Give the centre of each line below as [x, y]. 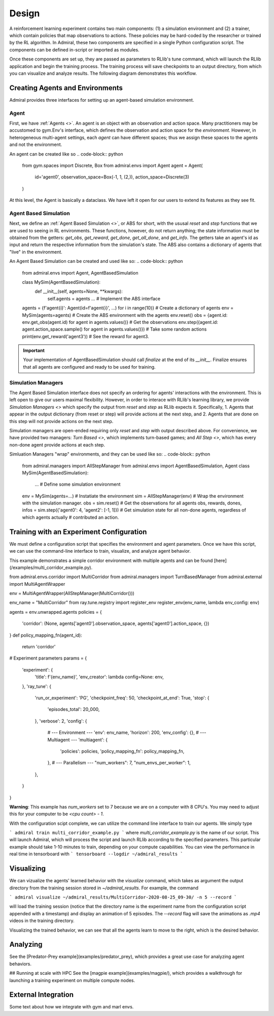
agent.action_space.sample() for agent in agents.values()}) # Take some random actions [114, 329]
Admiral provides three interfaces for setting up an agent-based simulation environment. [102, 100]
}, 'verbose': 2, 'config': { [61, 721]
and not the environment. [36, 144]
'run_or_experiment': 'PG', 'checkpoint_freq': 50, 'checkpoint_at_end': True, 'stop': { [122, 698]
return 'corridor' [39, 647]
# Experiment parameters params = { [48, 658]
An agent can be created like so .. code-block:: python [66, 154]
